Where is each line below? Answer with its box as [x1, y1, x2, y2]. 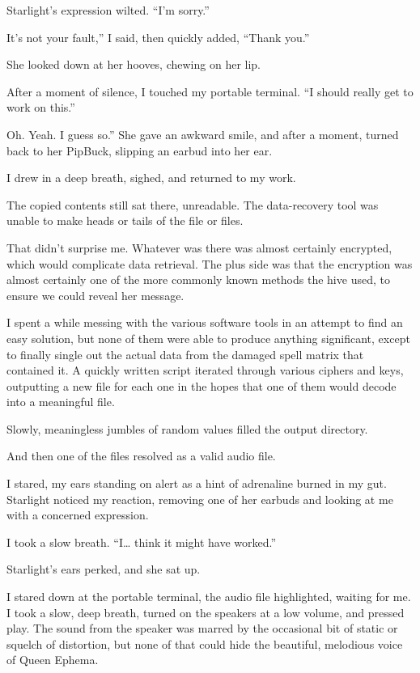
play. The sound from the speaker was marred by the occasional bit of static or [6, 620, 398, 637]
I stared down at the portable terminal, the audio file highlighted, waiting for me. [6, 588, 411, 605]
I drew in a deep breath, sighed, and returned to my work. [6, 169, 296, 186]
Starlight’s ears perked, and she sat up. [6, 561, 201, 578]
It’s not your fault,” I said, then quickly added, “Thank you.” [6, 28, 310, 45]
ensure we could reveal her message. [6, 286, 185, 303]
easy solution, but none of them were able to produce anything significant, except [6, 329, 410, 346]
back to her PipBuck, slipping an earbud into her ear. [6, 142, 273, 159]
